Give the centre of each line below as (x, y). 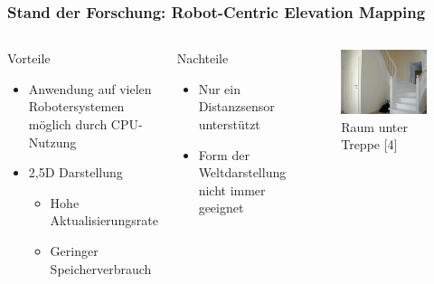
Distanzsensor (236, 106)
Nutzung (52, 142)
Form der (224, 154)
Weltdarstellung (242, 172)
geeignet (221, 208)
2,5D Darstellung (75, 172)
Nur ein (219, 88)
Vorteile (29, 58)
